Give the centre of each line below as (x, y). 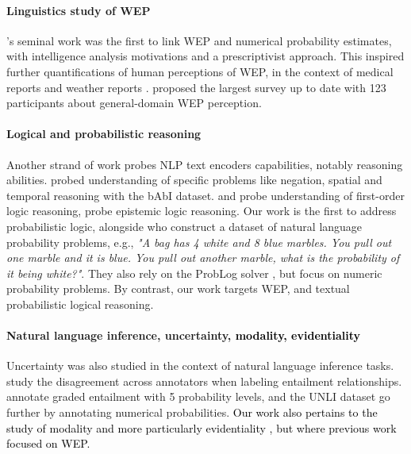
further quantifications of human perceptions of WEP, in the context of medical (200, 71)
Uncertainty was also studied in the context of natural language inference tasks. (200, 366)
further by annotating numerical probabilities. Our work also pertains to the (192, 412)
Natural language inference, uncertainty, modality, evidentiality (184, 335)
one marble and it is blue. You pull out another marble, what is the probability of (203, 258)
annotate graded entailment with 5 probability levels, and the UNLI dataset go (198, 396)
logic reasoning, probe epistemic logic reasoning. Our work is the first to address (202, 211)
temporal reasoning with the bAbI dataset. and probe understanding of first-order (205, 195)
